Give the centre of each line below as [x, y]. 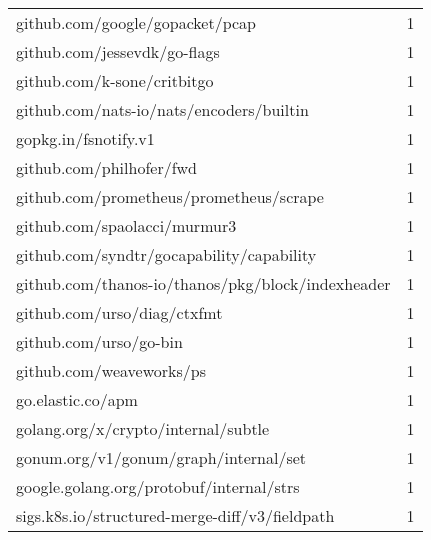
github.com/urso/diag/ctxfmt [119, 312]
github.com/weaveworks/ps [111, 370]
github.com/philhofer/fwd [106, 167]
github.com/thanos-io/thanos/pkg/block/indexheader [203, 283]
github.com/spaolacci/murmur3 [126, 225]
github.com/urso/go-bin [99, 341]
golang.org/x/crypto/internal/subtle [143, 428]
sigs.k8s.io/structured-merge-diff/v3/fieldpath [175, 515]
